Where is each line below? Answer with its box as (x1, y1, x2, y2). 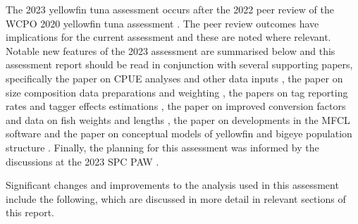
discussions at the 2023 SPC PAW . (6, 154, 159, 168)
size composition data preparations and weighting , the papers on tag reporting (6, 85, 348, 99)
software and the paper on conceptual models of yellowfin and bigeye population (6, 126, 352, 141)
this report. (6, 205, 55, 220)
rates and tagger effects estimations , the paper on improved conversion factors (6, 99, 346, 113)
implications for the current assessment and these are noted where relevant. (6, 30, 331, 44)
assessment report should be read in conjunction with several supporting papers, (6, 57, 353, 72)
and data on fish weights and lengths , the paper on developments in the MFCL (6, 112, 350, 127)
